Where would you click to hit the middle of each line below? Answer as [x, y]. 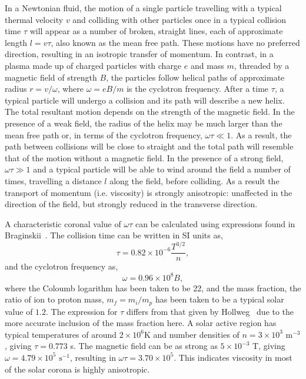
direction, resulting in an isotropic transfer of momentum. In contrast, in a [139, 54]
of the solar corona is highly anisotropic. [77, 369]
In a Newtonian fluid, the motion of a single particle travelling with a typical [143, 8]
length [16, 42]
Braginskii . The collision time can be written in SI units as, [114, 235]
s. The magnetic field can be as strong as [144, 346]
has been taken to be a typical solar [219, 299]
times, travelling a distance [53, 180]
